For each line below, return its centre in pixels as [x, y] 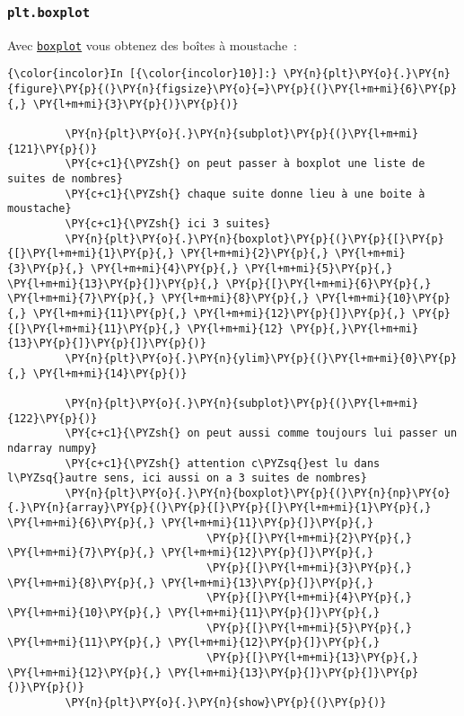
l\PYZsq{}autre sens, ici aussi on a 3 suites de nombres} [187, 478]
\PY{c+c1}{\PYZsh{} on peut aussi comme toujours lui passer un [261, 433]
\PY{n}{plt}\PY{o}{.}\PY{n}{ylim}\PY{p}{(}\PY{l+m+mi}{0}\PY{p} [261, 358]
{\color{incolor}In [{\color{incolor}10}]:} [142, 74]
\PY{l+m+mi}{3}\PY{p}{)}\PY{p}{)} [136, 104]
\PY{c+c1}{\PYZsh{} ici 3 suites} [168, 224]
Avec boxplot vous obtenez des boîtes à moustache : [152, 44]
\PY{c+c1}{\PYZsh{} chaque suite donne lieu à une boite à [245, 194]
